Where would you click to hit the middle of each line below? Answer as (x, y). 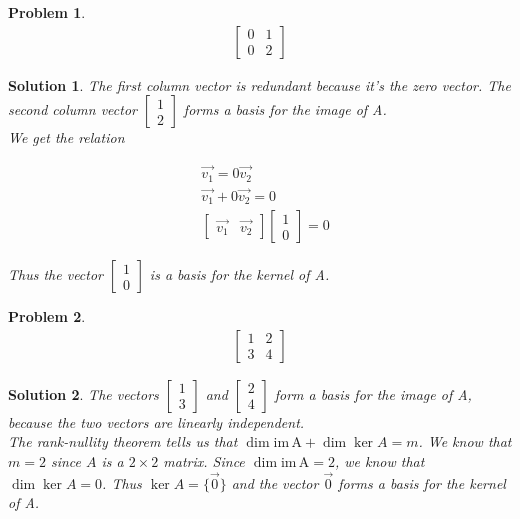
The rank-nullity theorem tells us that (123, 441)
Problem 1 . (47, 12)
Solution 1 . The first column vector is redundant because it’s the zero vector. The (259, 84)
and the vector (275, 482)
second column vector (72, 109)
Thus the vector (56, 274)
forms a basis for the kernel (422, 482)
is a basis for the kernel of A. (239, 274)
